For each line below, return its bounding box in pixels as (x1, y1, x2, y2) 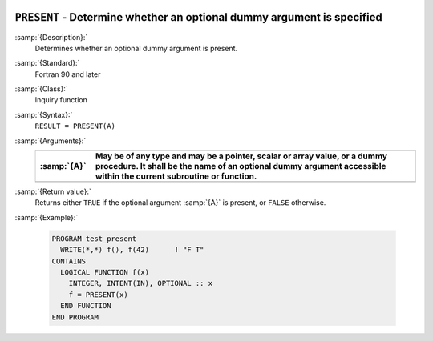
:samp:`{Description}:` (14, 32, 88, 42)
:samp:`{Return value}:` (14, 187, 92, 196)
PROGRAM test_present (51, 234, 137, 243)
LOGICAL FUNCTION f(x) (60, 267, 150, 276)
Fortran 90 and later (34, 69, 101, 79)
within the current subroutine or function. (95, 170, 257, 182)
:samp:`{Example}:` (14, 212, 79, 222)
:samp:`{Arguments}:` (14, 136, 87, 146)
